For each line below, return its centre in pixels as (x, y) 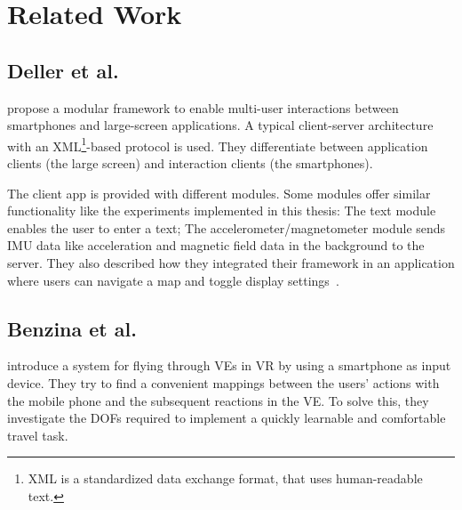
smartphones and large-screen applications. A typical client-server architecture (220, 125)
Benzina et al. (72, 328)
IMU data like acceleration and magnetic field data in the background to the (216, 245)
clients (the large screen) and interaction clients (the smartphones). (190, 163)
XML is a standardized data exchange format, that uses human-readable (225, 478)
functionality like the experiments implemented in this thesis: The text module (222, 210)
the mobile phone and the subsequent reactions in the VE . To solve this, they (218, 400)
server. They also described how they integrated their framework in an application (231, 262)
